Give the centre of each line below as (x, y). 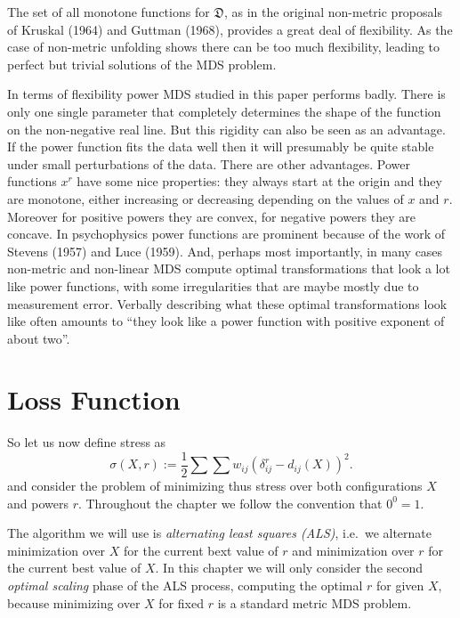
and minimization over (353, 550)
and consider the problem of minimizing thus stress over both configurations (215, 486)
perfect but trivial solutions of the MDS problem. (142, 64)
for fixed (181, 602)
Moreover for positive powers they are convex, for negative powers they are (212, 216)
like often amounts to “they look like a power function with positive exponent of (226, 321)
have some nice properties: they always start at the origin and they (259, 181)
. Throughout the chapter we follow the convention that (230, 503)
